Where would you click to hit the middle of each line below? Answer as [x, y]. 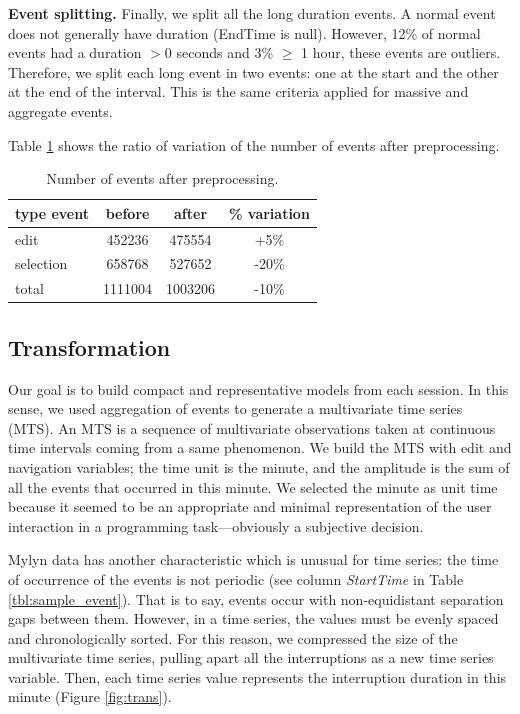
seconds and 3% [225, 52]
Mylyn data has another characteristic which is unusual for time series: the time [253, 559]
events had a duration [75, 52]
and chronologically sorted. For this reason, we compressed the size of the [233, 637]
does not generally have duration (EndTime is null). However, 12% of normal [244, 32]
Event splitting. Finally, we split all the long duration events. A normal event [252, 13]
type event [52, 212]
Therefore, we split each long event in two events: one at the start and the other [253, 71]
